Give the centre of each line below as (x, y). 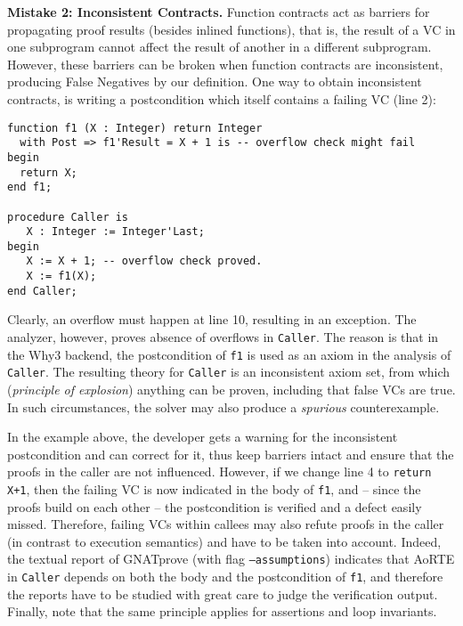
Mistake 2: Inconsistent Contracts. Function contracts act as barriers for (219, 12)
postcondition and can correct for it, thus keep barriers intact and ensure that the (231, 454)
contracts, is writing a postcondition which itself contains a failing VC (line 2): (222, 98)
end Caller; (42, 291)
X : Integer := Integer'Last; (115, 232)
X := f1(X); (61, 276)
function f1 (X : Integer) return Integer (135, 128)
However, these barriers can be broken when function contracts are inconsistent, (225, 64)
